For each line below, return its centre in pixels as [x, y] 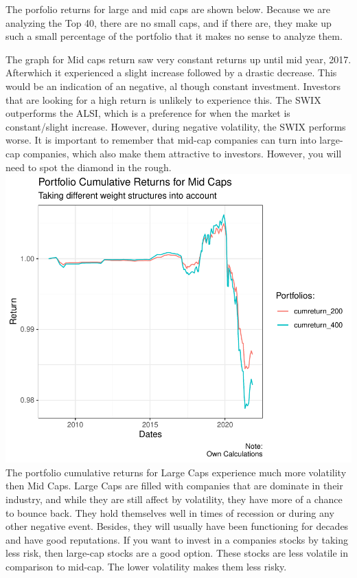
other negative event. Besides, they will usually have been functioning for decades [177, 526]
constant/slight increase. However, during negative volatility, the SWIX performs [176, 126]
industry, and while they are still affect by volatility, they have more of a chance [174, 499]
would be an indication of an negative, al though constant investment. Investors [173, 86]
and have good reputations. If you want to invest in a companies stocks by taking [177, 539]
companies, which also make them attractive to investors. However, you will [182, 153]
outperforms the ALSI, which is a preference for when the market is [148, 113]
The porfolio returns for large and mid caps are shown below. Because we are [168, 9]
